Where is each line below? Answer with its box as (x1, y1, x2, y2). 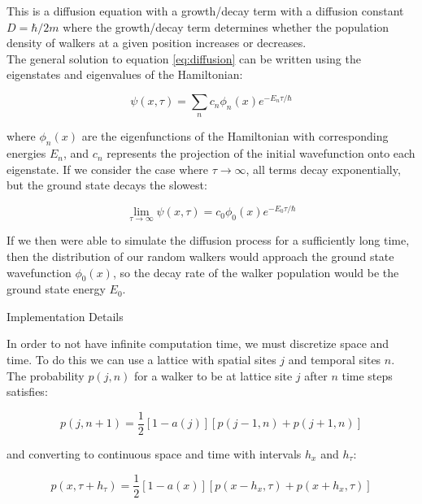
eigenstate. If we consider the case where (7, 160, 208, 177)
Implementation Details (7, 307, 124, 324)
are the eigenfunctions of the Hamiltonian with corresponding (81, 128, 389, 145)
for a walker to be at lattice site (134, 367, 293, 384)
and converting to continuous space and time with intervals (7, 445, 302, 462)
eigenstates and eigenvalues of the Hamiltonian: (7, 66, 243, 83)
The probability (7, 367, 85, 384)
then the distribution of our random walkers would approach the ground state (7, 247, 394, 264)
